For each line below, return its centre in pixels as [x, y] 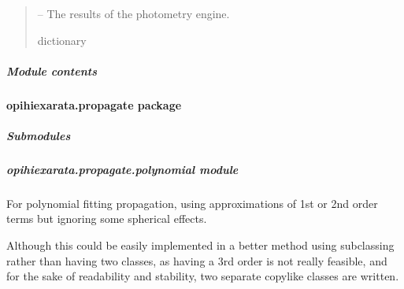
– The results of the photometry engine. [133, 13]
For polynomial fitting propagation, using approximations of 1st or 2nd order [192, 203]
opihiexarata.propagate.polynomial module [122, 169]
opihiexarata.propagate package [94, 104]
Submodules [39, 135]
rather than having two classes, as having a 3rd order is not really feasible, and [197, 260]
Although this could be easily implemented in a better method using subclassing [200, 245]
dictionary [62, 40]
